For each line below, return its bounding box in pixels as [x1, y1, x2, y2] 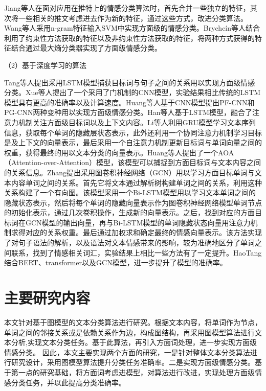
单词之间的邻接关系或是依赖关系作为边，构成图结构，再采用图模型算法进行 [4, 327, 255, 337]
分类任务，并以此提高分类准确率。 [11, 377, 126, 387]
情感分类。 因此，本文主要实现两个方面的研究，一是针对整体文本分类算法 [4, 347, 250, 357]
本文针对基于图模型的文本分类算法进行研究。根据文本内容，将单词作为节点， [4, 316, 262, 327]
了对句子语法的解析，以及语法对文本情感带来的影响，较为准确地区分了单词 [4, 237, 255, 248]
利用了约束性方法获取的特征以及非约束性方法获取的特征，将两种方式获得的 [4, 32, 255, 43]
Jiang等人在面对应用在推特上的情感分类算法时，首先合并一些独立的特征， [4, 3, 250, 13]
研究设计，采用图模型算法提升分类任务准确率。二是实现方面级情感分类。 [11, 357, 255, 367]
